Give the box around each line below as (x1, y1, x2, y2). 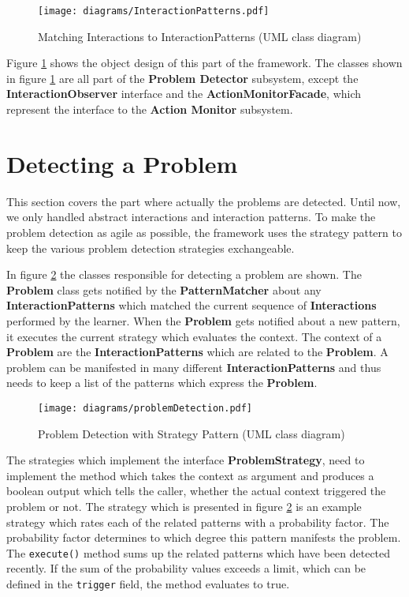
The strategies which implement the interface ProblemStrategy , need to (6, 452, 365, 468)
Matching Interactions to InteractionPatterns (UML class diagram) (38, 28, 362, 44)
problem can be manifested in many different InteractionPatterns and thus (6, 359, 381, 375)
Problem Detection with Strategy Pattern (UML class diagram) (38, 425, 345, 441)
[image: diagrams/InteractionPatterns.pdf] (38, 6, 270, 17)
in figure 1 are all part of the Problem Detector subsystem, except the (6, 69, 359, 86)
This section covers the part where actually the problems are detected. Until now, (6, 193, 401, 209)
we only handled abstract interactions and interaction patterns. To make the (6, 208, 376, 225)
